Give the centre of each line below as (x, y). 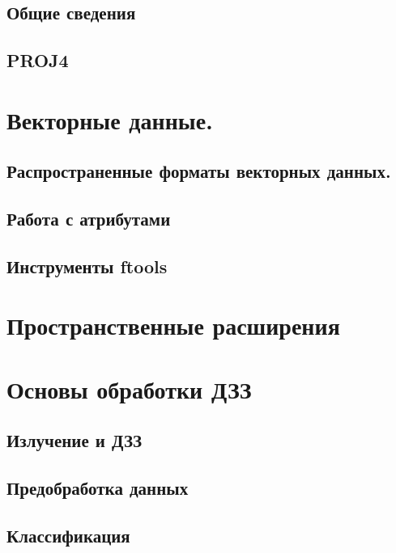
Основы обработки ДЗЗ (129, 388)
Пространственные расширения (173, 325)
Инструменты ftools (87, 266)
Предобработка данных (98, 488)
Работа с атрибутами (89, 219)
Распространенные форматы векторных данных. (199, 171)
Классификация (68, 535)
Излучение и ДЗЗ (75, 440)
